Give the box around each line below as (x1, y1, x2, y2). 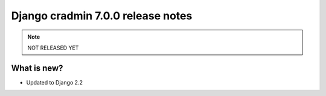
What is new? (11, 63, 63, 73)
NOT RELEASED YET (27, 44, 79, 51)
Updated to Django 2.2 (26, 78, 83, 86)
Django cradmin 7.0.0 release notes (11, 9, 193, 22)
